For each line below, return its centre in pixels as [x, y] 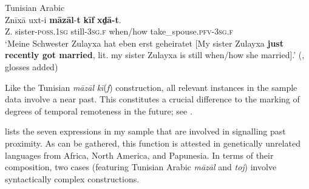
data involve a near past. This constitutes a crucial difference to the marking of [152, 99]
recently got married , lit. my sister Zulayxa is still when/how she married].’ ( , [155, 55]
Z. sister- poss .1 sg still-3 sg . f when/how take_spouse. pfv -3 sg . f [119, 31]
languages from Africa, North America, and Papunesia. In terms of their [139, 155]
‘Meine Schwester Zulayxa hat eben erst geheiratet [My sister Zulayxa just [144, 43]
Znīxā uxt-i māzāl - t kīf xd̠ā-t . [63, 19]
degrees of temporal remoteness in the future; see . [99, 111]
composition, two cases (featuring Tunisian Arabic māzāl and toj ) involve [141, 167]
